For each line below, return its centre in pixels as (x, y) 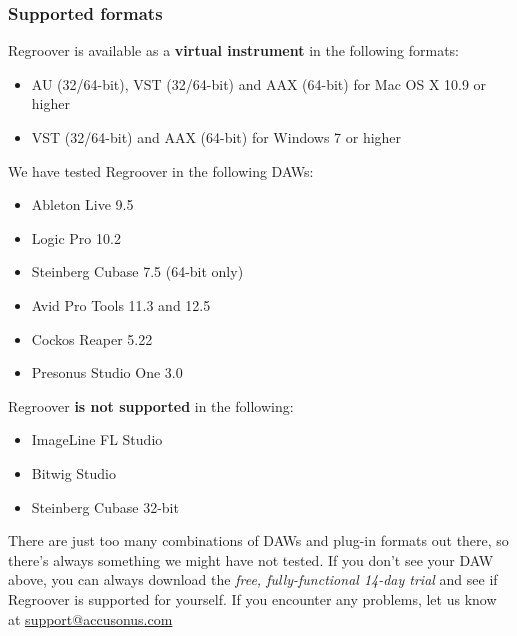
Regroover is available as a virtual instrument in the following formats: (233, 50)
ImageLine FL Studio (97, 439)
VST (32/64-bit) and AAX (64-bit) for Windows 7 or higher (216, 137)
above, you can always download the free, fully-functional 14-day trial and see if (253, 579)
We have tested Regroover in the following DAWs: (161, 170)
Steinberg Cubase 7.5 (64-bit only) (137, 271)
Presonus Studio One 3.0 (107, 372)
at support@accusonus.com (90, 618)
